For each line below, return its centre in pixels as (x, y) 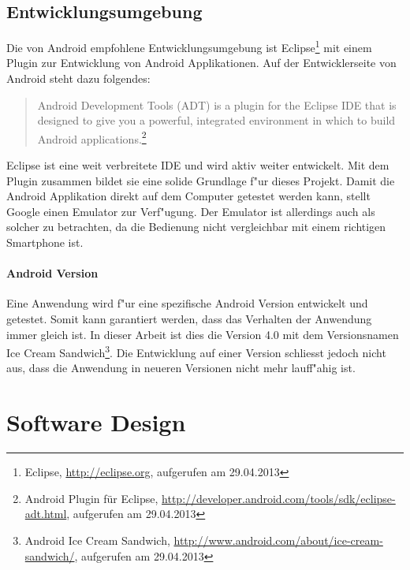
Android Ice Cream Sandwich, (97, 540)
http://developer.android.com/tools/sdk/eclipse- (279, 498)
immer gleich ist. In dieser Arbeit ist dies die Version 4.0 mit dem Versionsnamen (203, 334)
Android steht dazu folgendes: (78, 78)
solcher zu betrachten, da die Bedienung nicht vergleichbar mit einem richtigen (196, 227)
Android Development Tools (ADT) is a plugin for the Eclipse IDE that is (217, 104)
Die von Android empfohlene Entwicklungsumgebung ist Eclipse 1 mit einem (189, 46)
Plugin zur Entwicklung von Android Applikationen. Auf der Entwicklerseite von (201, 63)
